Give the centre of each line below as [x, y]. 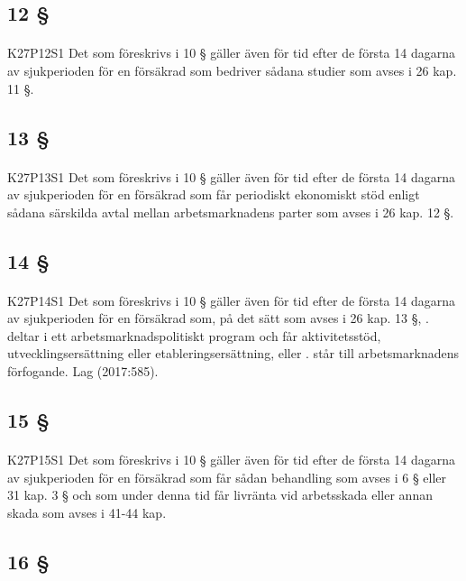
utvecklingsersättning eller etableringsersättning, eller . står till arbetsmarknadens [233, 353]
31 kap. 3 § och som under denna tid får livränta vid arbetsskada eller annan [220, 495]
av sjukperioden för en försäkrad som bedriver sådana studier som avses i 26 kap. [232, 70]
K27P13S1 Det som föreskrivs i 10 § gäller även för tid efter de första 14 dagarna [231, 176]
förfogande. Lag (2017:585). [83, 371]
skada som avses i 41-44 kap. [87, 512]
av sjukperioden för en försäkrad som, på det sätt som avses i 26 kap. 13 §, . [218, 318]
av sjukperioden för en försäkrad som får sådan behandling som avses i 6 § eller [227, 477]
